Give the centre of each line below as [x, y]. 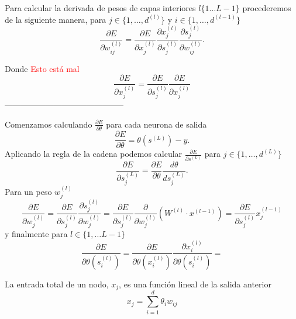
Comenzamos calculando [49, 124]
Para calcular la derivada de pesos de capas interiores [100, 8]
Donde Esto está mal [42, 68]
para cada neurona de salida [156, 124]
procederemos [267, 8]
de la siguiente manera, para [56, 19]
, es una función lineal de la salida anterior [195, 284]
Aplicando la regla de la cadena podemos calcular [94, 154]
